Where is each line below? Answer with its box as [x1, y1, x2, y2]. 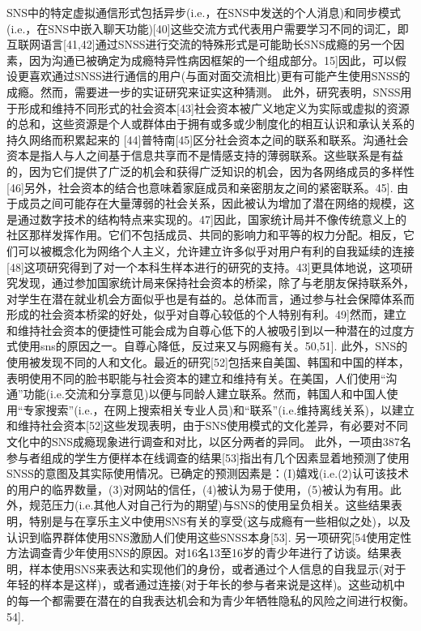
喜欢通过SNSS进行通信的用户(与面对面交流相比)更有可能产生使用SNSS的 [28, 67, 410, 84]
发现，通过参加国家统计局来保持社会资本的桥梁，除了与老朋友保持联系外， [17, 274, 415, 291]
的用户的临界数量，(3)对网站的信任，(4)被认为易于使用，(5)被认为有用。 [6, 480, 390, 497]
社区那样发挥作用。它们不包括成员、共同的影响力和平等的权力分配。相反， [6, 226, 403, 243]
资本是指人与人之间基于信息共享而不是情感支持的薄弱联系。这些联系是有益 [6, 147, 403, 164]
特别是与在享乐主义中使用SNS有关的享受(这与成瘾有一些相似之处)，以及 [28, 513, 410, 529]
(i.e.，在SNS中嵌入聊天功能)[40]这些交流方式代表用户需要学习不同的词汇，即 [6, 19, 409, 36]
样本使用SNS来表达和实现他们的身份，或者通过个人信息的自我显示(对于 [28, 560, 406, 577]
